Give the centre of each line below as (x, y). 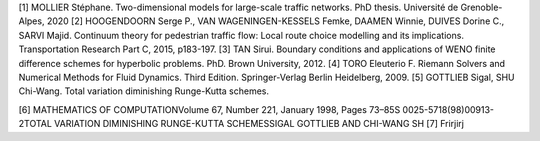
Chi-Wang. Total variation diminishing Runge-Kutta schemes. (144, 91)
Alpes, (31, 21)
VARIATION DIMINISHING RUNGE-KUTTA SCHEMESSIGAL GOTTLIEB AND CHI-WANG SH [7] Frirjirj (259, 124)
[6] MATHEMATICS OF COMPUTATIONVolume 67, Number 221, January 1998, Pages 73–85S (209, 109)
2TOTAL (35, 124)
